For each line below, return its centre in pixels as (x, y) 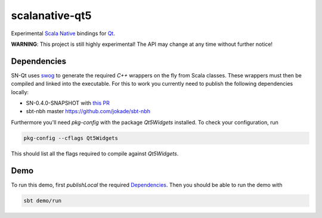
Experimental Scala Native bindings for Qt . (63, 33)
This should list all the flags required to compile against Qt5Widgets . (95, 153)
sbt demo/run (43, 200)
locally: (20, 92)
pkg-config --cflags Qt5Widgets (71, 138)
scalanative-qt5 (51, 15)
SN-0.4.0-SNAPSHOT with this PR (68, 103)
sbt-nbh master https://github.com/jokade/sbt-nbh (88, 111)
